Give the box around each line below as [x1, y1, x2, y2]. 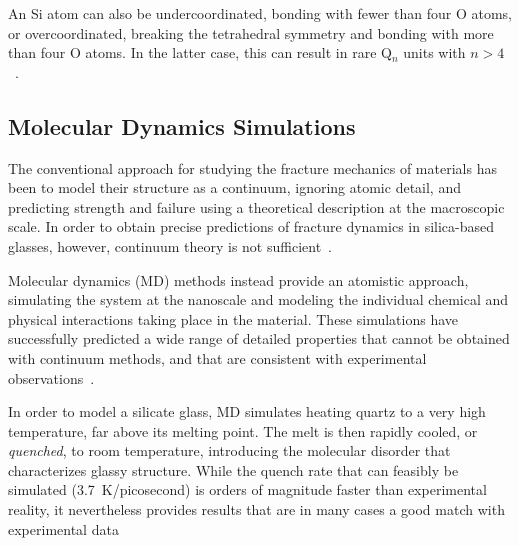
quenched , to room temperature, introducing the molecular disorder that [8, 440, 451, 461]
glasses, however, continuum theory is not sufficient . [8, 235, 333, 256]
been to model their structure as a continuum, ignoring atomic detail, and [8, 177, 461, 198]
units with [403, 42, 466, 63]
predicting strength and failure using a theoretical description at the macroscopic [8, 196, 505, 217]
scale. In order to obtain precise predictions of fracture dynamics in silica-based [8, 216, 495, 237]
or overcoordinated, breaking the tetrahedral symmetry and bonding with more [8, 22, 494, 43]
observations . [8, 367, 95, 388]
